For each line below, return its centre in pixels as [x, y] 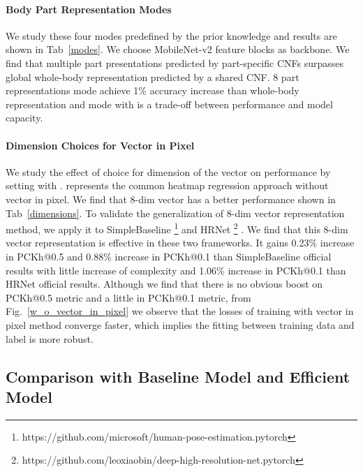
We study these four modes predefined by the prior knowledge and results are [171, 35]
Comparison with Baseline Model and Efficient [178, 376]
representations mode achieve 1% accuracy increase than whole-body [153, 90]
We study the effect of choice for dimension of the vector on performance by [168, 171]
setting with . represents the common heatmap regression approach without [167, 185]
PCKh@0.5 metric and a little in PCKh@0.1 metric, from [128, 297]
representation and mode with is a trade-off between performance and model [169, 104]
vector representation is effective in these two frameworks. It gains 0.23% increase [180, 243]
